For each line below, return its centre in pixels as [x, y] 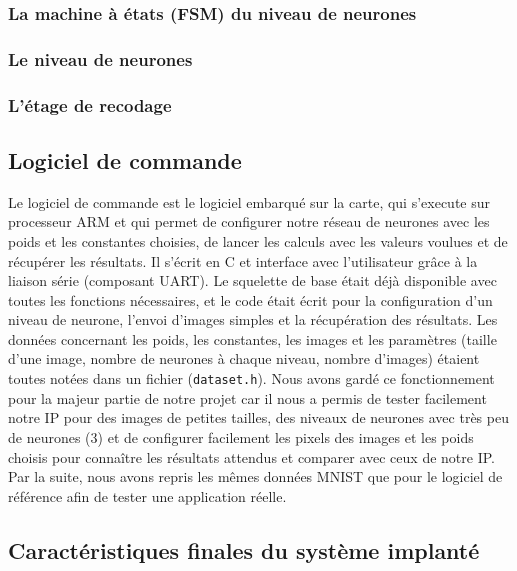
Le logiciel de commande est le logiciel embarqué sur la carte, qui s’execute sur [249, 201]
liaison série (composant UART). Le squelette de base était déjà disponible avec [252, 280]
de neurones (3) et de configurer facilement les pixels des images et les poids [241, 436]
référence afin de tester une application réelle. [147, 495]
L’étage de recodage [90, 104]
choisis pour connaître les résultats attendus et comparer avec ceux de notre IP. [251, 456]
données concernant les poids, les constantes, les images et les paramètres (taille [252, 338]
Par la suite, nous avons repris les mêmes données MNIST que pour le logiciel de [255, 476]
